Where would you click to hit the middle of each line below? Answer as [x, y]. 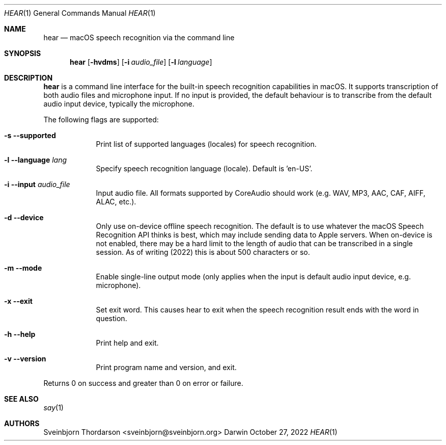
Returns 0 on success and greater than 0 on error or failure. [143, 383]
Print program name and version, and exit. [166, 367]
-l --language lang [36, 160]
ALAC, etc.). [116, 202]
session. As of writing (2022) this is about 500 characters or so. [203, 252]
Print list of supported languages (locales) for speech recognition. [206, 144]
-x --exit [18, 301]
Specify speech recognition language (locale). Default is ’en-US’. [204, 168]
